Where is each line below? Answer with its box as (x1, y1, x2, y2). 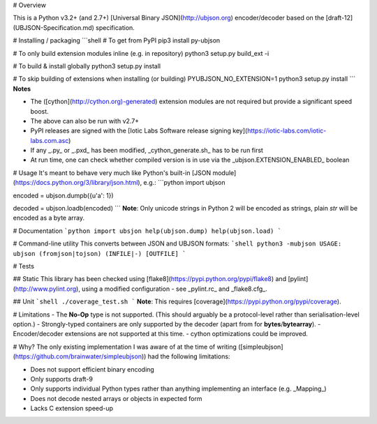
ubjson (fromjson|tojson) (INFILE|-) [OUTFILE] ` (13, 250, 186, 257)
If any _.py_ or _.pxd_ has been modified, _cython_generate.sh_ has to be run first (30, 146, 263, 155)
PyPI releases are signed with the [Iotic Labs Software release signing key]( (30, 126, 248, 135)
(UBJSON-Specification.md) (13, 23, 94, 31)
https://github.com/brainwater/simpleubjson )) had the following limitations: (15, 352, 230, 361)
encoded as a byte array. (13, 213, 85, 222)
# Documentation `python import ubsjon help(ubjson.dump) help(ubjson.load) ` (13, 227, 282, 235)
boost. (30, 107, 49, 115)
